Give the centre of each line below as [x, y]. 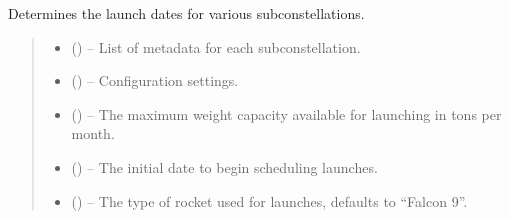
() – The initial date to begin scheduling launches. [224, 166]
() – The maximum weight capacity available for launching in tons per [286, 113]
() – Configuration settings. [155, 80]
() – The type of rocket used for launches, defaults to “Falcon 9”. [269, 200]
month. [93, 133]
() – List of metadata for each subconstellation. [216, 46]
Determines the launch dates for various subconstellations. [186, 13]
